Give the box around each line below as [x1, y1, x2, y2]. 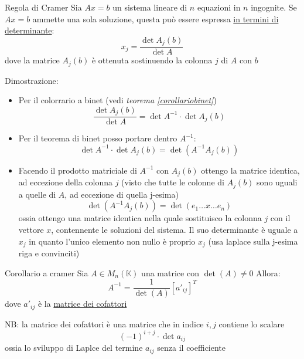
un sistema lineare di [112, 1, 187, 13]
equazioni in [197, 1, 241, 13]
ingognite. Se [251, 1, 297, 13]
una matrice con [141, 266, 199, 279]
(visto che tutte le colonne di [121, 176, 224, 188]
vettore [18, 223, 44, 236]
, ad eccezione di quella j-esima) [64, 188, 179, 200]
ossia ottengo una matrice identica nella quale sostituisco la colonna [18, 212, 262, 224]
